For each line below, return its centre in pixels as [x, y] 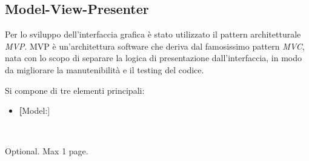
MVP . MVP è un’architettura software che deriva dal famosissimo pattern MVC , [155, 46]
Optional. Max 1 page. [47, 151]
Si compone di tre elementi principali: [75, 90]
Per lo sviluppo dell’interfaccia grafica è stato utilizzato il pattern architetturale [153, 34]
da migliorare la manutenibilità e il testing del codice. [105, 69]
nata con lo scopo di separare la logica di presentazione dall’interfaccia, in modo [153, 58]
